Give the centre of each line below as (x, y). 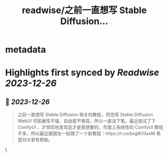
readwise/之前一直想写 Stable (84, 10)
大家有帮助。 (40, 140)
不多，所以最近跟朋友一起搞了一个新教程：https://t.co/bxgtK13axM (86, 133)
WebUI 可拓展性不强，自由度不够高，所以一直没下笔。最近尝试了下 (87, 121)
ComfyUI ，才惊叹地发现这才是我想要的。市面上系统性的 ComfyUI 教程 (90, 127)
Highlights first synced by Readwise (82, 73)
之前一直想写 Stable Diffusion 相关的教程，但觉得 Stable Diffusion (85, 115)
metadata (26, 50)
